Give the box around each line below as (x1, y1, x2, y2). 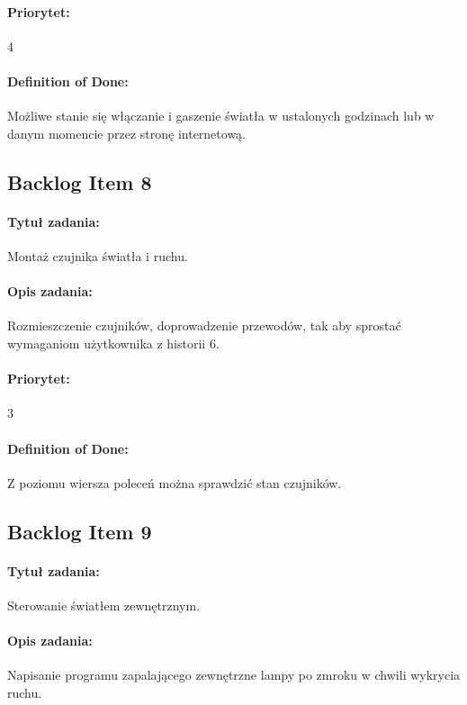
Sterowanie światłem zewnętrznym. (7, 595, 201, 614)
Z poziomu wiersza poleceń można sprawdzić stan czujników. (7, 473, 342, 492)
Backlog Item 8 (7, 167, 152, 195)
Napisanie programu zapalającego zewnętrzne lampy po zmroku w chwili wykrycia (7, 665, 461, 684)
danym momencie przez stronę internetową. (7, 123, 246, 142)
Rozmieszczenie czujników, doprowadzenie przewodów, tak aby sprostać (7, 316, 401, 335)
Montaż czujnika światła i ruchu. (7, 246, 188, 265)
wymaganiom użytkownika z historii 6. (7, 333, 220, 352)
